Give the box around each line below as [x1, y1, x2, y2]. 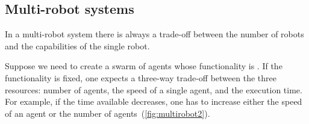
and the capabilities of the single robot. [5, 39, 150, 52]
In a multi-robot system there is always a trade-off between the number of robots [5, 28, 304, 40]
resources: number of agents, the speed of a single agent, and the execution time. [5, 83, 302, 96]
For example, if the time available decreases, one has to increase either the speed [5, 95, 302, 108]
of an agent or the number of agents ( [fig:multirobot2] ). [5, 107, 210, 119]
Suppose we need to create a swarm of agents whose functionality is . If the [5, 60, 282, 72]
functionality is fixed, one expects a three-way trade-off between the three [5, 71, 276, 84]
